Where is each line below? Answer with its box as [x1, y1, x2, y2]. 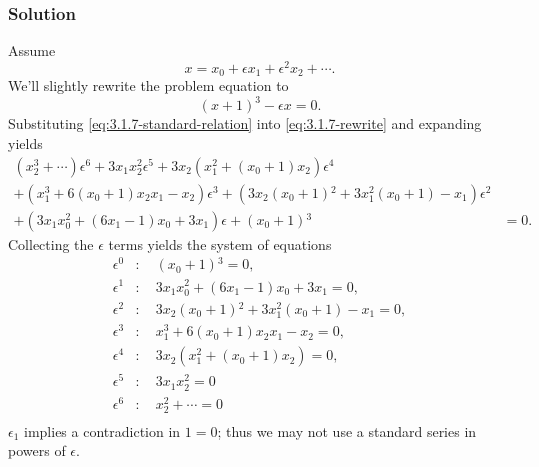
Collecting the [8, 233, 94, 254]
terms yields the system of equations [108, 233, 332, 254]
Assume [8, 40, 56, 61]
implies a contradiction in [24, 420, 181, 441]
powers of [8, 440, 66, 461]
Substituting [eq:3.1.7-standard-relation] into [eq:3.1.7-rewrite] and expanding [8, 113, 482, 134]
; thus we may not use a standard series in [217, 420, 477, 441]
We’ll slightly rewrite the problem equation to [8, 75, 289, 96]
